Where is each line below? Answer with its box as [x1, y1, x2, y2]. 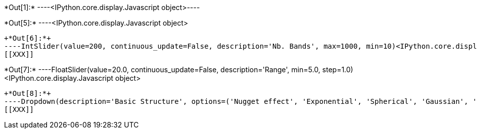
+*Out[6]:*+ [4, 34, 51, 42]
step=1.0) [322, 65, 353, 74]
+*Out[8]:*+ [4, 89, 51, 97]
